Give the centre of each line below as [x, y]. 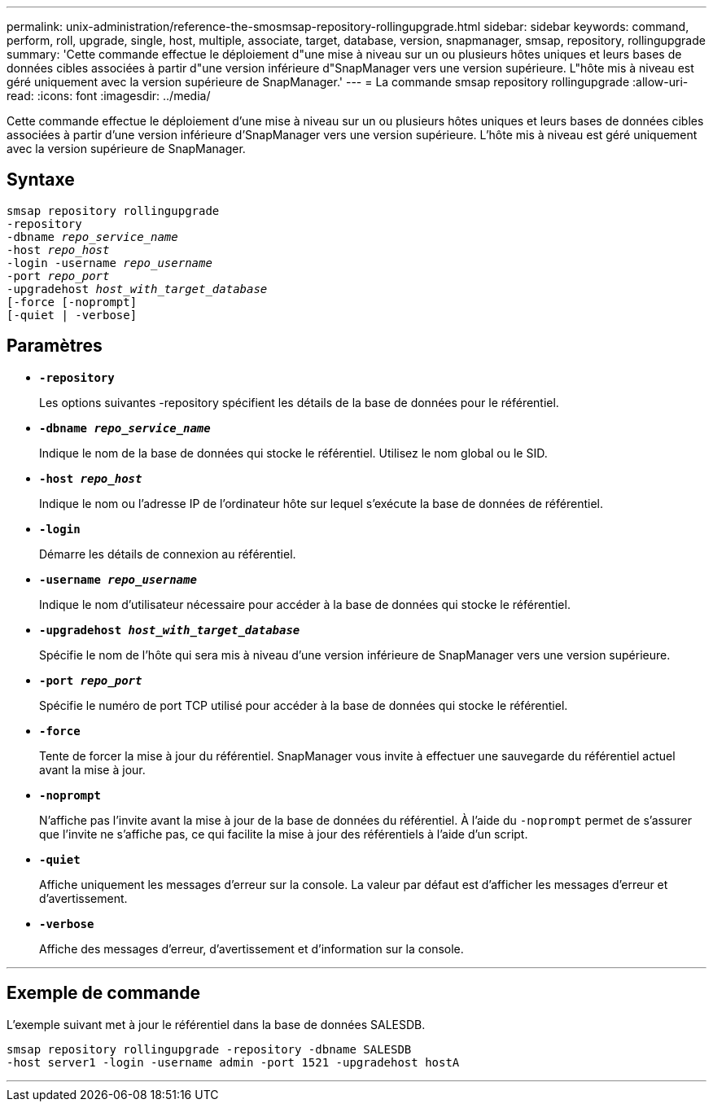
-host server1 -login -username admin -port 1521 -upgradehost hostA [233, 1062]
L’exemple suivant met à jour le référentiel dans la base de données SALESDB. [216, 1024]
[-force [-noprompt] [72, 302]
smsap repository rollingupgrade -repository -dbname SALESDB [209, 1049]
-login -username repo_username [109, 263]
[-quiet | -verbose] [72, 315]
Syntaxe [41, 180]
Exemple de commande [103, 993]
